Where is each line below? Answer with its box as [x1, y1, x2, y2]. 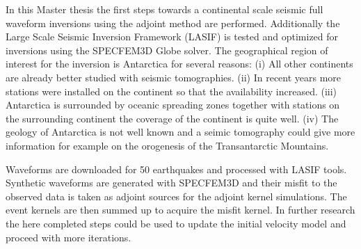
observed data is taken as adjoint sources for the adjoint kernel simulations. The [6, 188, 347, 203]
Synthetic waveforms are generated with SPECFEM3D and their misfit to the [6, 175, 337, 190]
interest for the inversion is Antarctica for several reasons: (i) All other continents [6, 56, 353, 71]
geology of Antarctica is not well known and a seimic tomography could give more [6, 124, 355, 139]
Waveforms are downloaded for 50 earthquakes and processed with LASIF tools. [6, 161, 347, 176]
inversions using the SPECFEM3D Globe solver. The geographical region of [6, 42, 328, 57]
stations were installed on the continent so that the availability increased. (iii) [6, 83, 337, 98]
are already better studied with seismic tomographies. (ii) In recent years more [6, 70, 342, 84]
